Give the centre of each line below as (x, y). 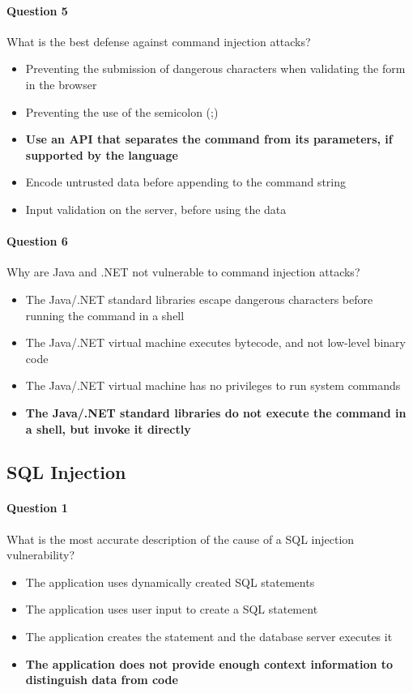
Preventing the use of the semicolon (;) (122, 111)
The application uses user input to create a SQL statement (172, 609)
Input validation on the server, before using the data (156, 209)
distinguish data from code (102, 680)
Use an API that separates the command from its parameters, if (209, 139)
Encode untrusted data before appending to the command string (186, 182)
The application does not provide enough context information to (209, 663)
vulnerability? (41, 555)
